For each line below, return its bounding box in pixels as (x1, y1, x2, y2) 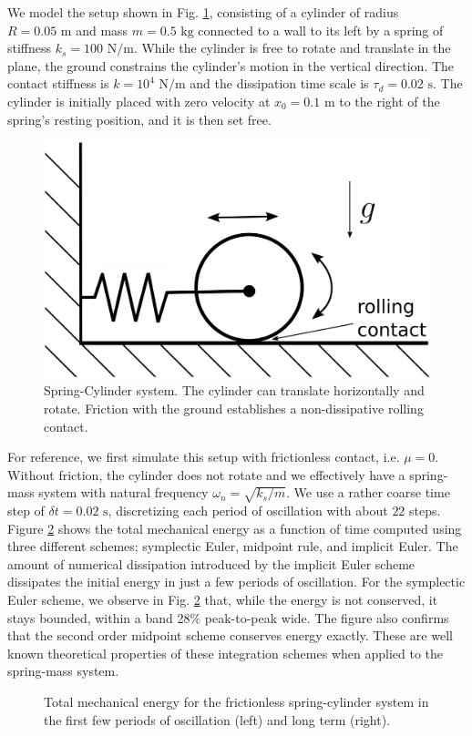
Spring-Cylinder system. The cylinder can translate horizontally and (44, 381, 425, 400)
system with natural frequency (38, 483, 209, 502)
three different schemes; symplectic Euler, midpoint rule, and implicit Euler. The (7, 537, 458, 556)
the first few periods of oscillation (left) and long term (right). (44, 710, 390, 729)
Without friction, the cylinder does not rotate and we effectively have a (7, 465, 405, 484)
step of (7, 501, 45, 520)
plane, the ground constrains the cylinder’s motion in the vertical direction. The (7, 56, 455, 75)
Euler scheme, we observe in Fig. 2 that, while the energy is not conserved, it (7, 590, 438, 609)
